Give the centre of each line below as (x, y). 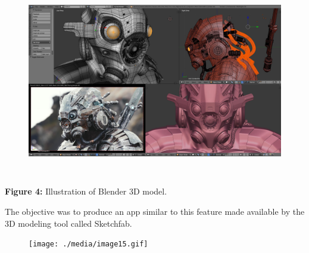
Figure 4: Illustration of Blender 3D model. (86, 191)
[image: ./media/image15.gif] (88, 244)
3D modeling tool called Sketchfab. (68, 223)
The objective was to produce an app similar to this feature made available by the (155, 212)
